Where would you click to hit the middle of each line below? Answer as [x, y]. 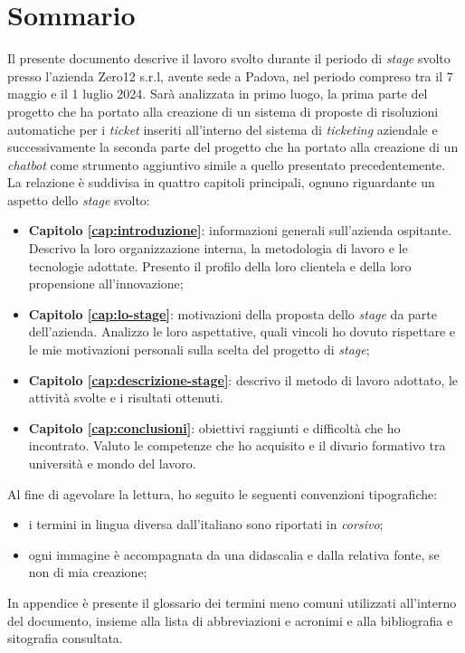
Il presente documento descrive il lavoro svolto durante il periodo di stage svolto [229, 58]
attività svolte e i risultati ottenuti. [126, 397]
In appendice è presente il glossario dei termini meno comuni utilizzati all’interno [232, 602]
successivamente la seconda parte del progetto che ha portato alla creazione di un [233, 147]
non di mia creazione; [88, 572]
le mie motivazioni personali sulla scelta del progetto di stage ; [199, 350]
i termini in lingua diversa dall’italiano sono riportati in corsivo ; [206, 524]
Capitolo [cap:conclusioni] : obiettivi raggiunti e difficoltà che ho [214, 427]
